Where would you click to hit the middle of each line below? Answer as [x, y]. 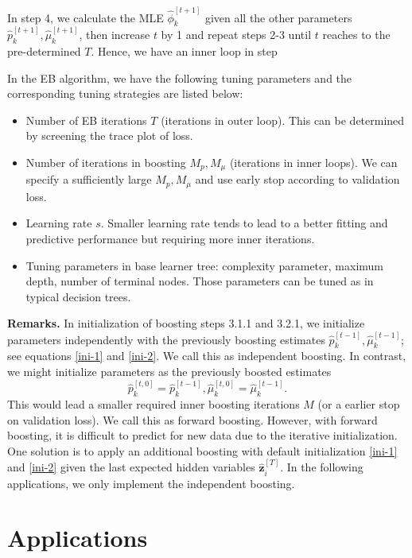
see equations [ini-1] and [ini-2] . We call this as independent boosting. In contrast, [207, 356]
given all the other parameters [278, 17]
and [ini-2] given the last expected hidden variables [131, 467]
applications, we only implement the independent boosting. [151, 483]
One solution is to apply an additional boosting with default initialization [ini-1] [202, 450]
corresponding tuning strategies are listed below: [125, 93]
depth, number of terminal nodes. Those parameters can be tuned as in [200, 281]
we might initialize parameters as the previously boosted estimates [169, 371]
